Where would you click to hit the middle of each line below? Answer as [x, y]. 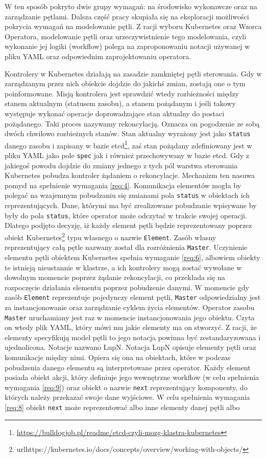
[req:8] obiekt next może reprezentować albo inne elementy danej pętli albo [122, 407]
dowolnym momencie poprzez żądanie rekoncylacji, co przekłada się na [115, 277]
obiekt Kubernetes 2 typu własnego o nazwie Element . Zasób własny [111, 236]
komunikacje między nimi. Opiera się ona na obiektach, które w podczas [118, 357]
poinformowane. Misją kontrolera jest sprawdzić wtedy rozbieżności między [122, 93]
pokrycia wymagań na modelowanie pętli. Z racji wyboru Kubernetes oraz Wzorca [133, 26]
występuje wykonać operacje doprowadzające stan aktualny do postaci [115, 113]
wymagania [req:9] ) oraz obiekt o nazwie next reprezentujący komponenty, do [126, 387]
